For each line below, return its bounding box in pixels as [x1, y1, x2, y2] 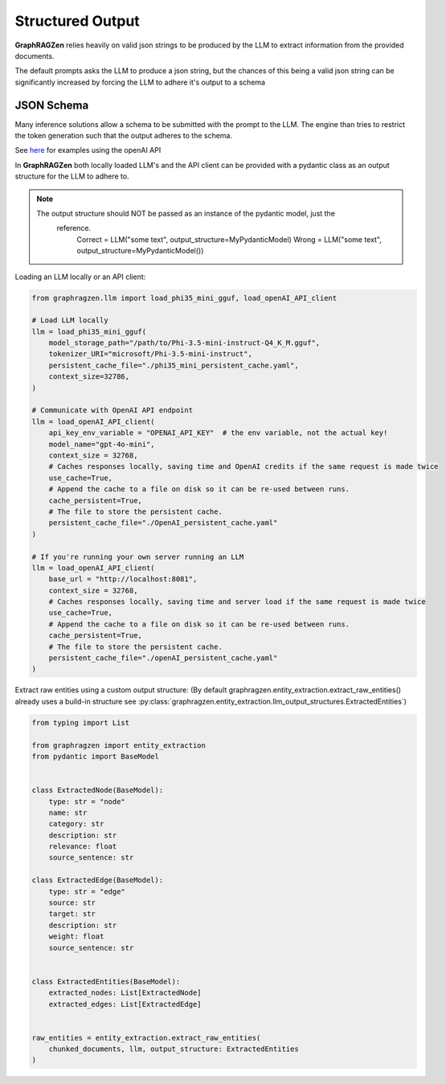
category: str [48, 819, 104, 828]
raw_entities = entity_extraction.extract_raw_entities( [31, 1033, 261, 1042]
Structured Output [14, 12, 140, 30]
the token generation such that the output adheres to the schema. [14, 131, 233, 141]
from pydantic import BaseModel [31, 752, 160, 761]
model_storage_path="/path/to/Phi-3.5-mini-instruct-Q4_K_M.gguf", [48, 339, 321, 347]
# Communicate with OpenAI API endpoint [31, 406, 193, 415]
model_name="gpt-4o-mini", [48, 439, 156, 449]
